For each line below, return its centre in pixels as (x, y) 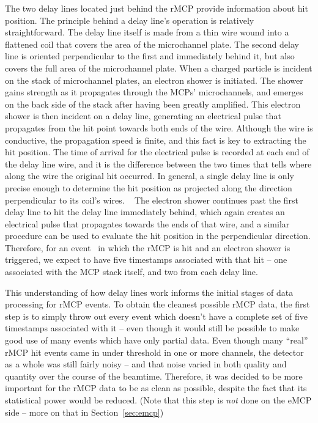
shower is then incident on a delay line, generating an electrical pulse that (143, 116)
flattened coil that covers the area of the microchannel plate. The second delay (152, 44)
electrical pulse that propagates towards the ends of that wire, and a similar (147, 223)
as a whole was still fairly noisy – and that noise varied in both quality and (146, 364)
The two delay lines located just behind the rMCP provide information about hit (157, 8)
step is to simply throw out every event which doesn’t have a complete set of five (157, 316)
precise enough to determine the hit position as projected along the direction (149, 187)
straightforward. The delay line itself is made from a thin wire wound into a (147, 32)
